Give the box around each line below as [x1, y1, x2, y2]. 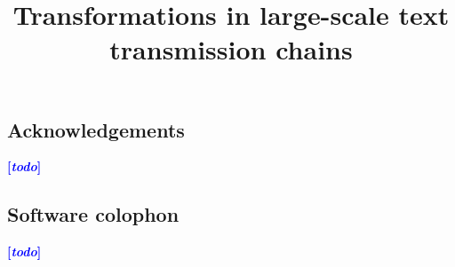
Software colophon [7, 200, 180, 228]
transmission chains [109, 31, 353, 67]
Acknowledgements [7, 115, 185, 143]
